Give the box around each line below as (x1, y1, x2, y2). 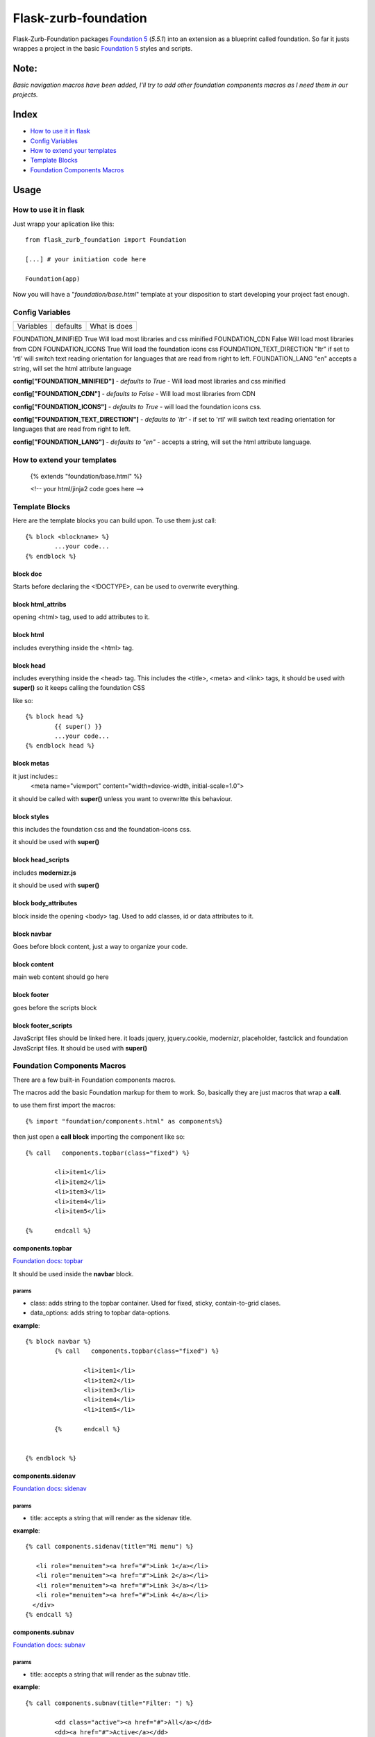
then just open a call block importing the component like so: (12, 1133, 185, 1141)
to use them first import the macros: (12, 1101, 116, 1110)
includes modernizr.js (12, 868, 76, 877)
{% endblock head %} (25, 742, 95, 750)
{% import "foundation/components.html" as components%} (25, 1117, 224, 1125)
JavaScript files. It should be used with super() (12, 1044, 148, 1052)
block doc (12, 570, 42, 578)
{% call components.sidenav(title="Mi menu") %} (25, 1542, 194, 1551)
